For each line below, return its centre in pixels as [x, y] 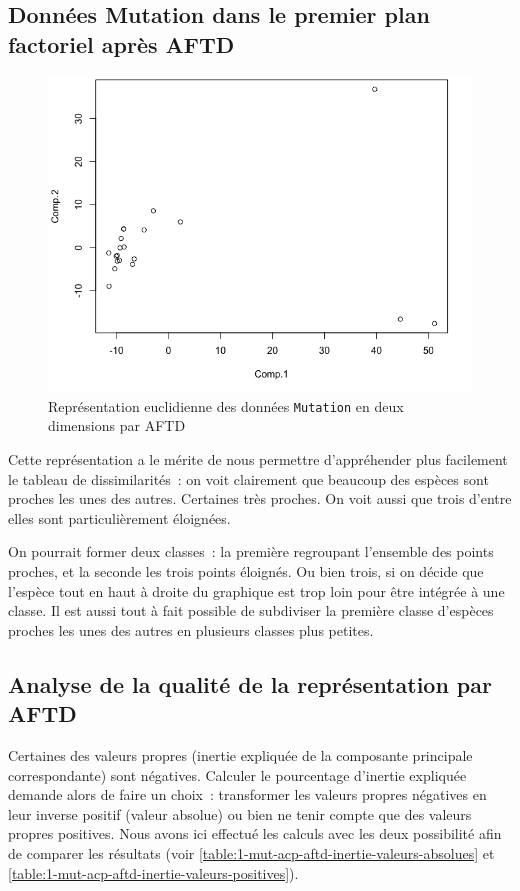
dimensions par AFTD [117, 425]
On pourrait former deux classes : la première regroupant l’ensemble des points [251, 551]
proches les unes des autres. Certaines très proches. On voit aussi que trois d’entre [260, 498]
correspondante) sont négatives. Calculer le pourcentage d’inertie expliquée [237, 774]
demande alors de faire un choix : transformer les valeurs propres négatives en [247, 794]
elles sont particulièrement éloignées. [119, 517]
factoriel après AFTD [121, 43]
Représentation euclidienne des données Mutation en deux [226, 405]
